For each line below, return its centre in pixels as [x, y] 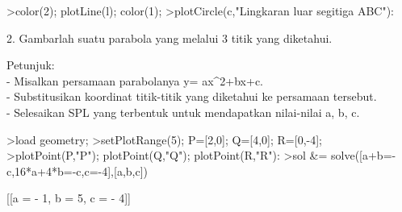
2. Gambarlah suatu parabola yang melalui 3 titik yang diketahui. [170, 37]
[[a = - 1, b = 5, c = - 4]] [69, 198]
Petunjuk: [31, 65]
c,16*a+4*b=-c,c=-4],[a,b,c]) [77, 170]
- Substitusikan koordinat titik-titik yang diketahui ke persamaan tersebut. [192, 96]
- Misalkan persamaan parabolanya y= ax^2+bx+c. [135, 80]
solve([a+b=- [364, 155]
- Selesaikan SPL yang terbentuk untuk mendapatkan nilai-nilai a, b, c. [183, 112]
